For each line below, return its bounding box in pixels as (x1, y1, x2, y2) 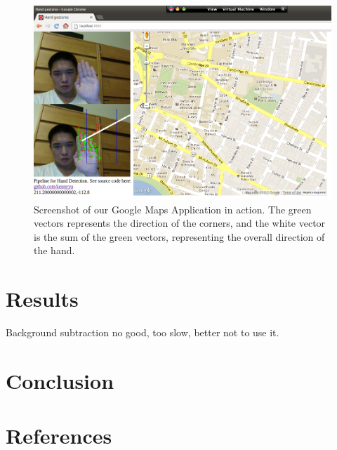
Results (6, 284, 79, 313)
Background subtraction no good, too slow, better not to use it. (6, 325, 279, 340)
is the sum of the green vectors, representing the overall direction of (34, 229, 325, 244)
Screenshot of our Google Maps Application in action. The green (34, 201, 312, 216)
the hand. (34, 243, 75, 258)
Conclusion (6, 366, 114, 395)
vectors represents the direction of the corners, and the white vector (34, 216, 326, 230)
